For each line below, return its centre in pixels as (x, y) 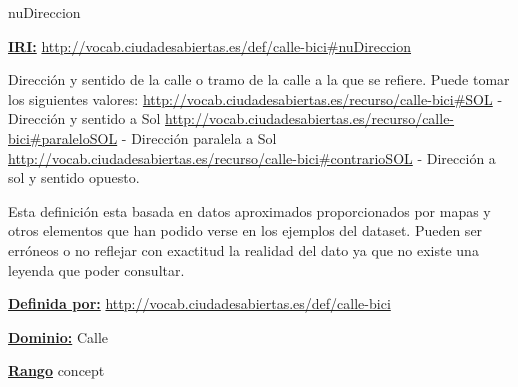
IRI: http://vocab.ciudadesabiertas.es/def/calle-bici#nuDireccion (210, 45)
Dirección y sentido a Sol (84, 118)
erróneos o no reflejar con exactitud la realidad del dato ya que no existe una (243, 249)
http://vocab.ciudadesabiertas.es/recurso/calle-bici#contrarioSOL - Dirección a (252, 157)
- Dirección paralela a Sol (199, 137)
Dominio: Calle (58, 336)
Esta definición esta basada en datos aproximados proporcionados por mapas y (249, 210)
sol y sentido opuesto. (74, 177)
